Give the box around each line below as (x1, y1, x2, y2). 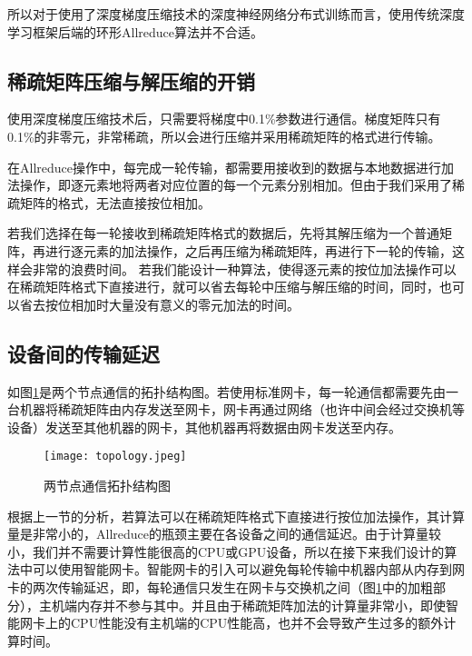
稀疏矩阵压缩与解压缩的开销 (7, 66, 255, 94)
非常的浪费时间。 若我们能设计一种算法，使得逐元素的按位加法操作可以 (32, 259, 457, 278)
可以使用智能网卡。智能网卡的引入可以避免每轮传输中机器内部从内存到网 (32, 560, 465, 579)
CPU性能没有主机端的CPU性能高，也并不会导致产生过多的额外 (70, 613, 444, 632)
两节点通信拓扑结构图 (44, 475, 171, 494)
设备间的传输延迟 (7, 339, 160, 367)
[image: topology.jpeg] (44, 450, 187, 463)
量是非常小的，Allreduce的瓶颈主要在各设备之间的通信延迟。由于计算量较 (7, 524, 441, 543)
